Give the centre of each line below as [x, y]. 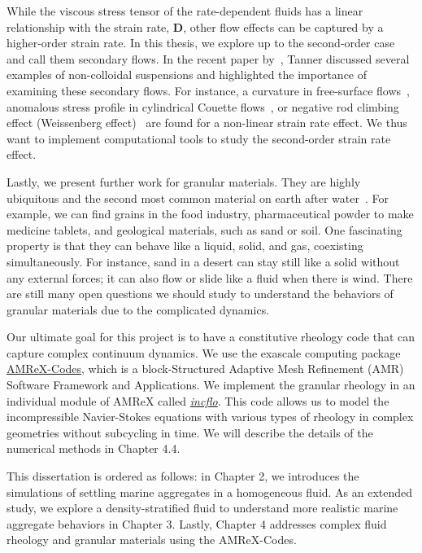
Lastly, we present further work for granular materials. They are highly [184, 181]
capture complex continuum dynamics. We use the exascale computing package [204, 352]
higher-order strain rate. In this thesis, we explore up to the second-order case [201, 43]
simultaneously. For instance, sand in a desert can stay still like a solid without [203, 261]
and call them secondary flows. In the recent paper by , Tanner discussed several [208, 58]
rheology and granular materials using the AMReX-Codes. [152, 540]
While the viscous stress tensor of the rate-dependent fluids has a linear [185, 11]
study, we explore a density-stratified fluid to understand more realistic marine [202, 508]
